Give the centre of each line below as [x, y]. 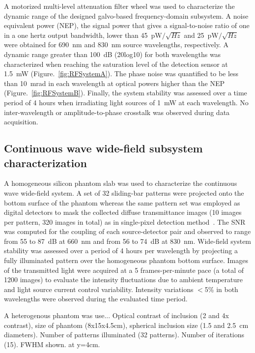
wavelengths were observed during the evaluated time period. [96, 299]
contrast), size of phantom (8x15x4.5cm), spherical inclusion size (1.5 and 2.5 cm [126, 325]
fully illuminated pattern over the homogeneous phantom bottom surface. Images [126, 260]
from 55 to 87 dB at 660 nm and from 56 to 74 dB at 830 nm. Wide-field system [128, 241]
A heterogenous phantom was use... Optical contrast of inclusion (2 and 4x [116, 315]
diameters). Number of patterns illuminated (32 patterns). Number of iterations [124, 335]
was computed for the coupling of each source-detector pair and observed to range [127, 231]
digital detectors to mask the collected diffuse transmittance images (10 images [123, 212]
